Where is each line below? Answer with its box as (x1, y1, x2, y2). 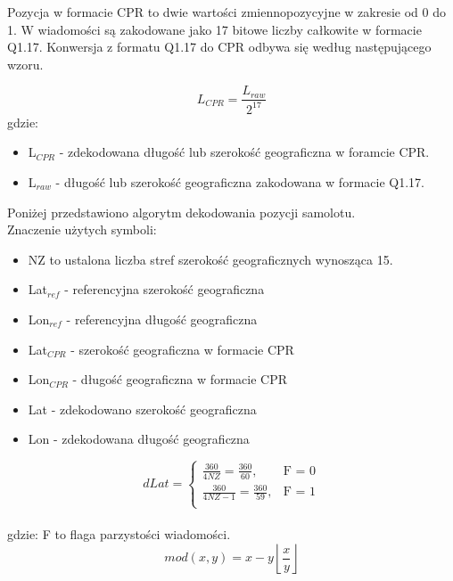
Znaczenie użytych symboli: (7, 220, 157, 239)
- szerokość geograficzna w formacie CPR (70, 340, 294, 358)
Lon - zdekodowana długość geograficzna (28, 430, 250, 448)
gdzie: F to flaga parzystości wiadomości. (7, 525, 231, 544)
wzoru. (7, 54, 44, 73)
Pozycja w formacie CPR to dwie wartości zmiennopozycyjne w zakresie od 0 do (7, 3, 446, 20)
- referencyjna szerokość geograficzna (64, 280, 265, 299)
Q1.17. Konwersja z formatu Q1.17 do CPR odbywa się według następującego (7, 37, 432, 56)
